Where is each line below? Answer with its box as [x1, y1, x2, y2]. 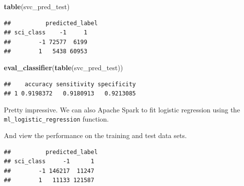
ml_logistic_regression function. [4, 114, 109, 124]
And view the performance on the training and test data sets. [4, 130, 187, 140]
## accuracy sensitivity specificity [4, 80, 136, 88]
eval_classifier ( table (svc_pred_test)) [4, 62, 123, 72]
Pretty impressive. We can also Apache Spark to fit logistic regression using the [4, 104, 240, 114]
